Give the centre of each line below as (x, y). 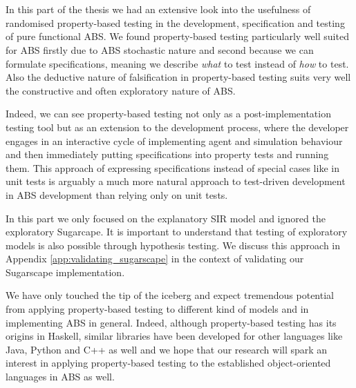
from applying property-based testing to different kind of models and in (157, 309)
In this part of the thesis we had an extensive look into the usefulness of (158, 9)
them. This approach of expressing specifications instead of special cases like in (172, 167)
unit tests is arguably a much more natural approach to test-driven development (176, 181)
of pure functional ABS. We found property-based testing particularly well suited (177, 36)
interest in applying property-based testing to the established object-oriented (168, 363)
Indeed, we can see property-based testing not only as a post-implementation (168, 114)
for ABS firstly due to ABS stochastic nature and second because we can (160, 49)
